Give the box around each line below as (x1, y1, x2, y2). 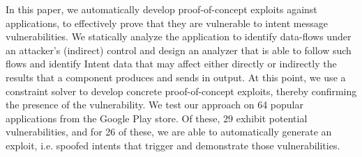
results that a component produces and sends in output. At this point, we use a (6, 69, 346, 84)
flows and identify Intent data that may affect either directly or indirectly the (6, 56, 337, 71)
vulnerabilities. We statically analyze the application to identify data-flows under (6, 29, 352, 44)
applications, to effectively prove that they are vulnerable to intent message (6, 15, 328, 30)
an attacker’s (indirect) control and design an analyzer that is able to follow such (6, 42, 352, 57)
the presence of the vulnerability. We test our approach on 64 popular (6, 97, 303, 112)
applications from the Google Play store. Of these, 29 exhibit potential (6, 110, 308, 125)
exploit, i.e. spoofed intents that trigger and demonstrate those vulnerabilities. (6, 138, 340, 152)
